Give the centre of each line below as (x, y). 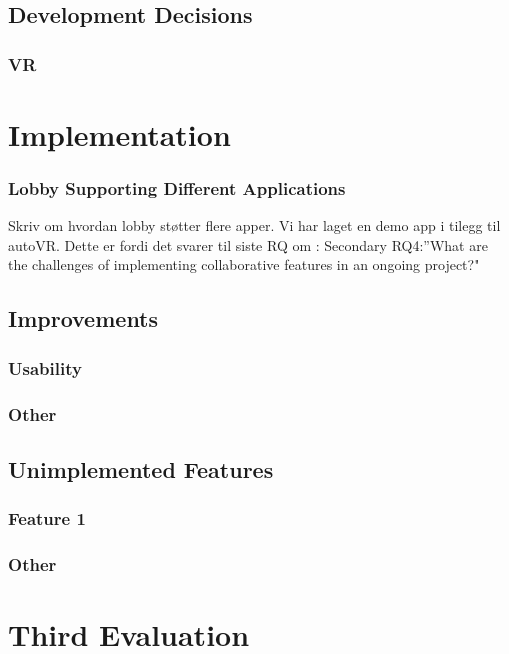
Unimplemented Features (141, 468)
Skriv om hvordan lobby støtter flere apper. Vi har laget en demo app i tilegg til (254, 225)
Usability (45, 367)
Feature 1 (47, 518)
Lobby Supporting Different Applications (177, 187)
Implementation (119, 133)
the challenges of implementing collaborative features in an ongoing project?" (244, 264)
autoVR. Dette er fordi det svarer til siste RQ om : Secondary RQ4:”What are (248, 244)
